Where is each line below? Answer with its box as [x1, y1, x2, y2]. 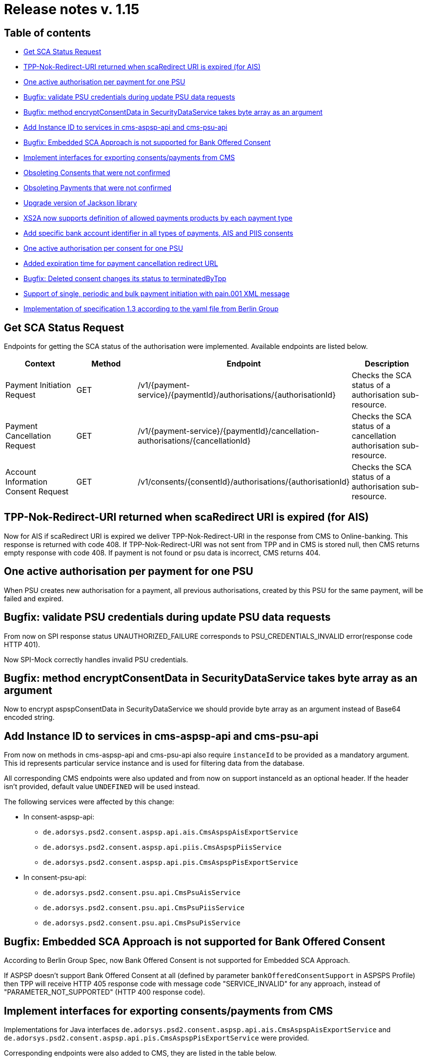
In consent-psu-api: [23, 873, 87, 882]
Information [5, 477, 48, 487]
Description [365, 359, 409, 369]
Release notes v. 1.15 [4, 1, 140, 18]
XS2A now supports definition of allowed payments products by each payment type [23, 214, 293, 223]
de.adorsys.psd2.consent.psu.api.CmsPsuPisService [43, 919, 241, 927]
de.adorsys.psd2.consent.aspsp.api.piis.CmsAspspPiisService [43, 843, 282, 852]
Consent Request [5, 487, 69, 497]
